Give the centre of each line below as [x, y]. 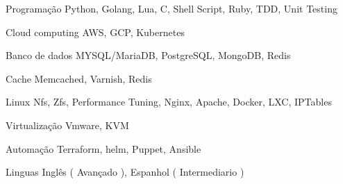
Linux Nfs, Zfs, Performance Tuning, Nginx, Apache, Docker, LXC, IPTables [169, 102]
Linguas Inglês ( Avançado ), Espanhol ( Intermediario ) [125, 172]
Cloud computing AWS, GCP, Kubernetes [95, 32]
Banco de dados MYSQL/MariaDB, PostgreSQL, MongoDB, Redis [148, 55]
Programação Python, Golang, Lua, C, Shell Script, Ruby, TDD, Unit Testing [171, 8]
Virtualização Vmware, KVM [67, 125]
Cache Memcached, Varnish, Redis [79, 78]
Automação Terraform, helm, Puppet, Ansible [103, 148]
